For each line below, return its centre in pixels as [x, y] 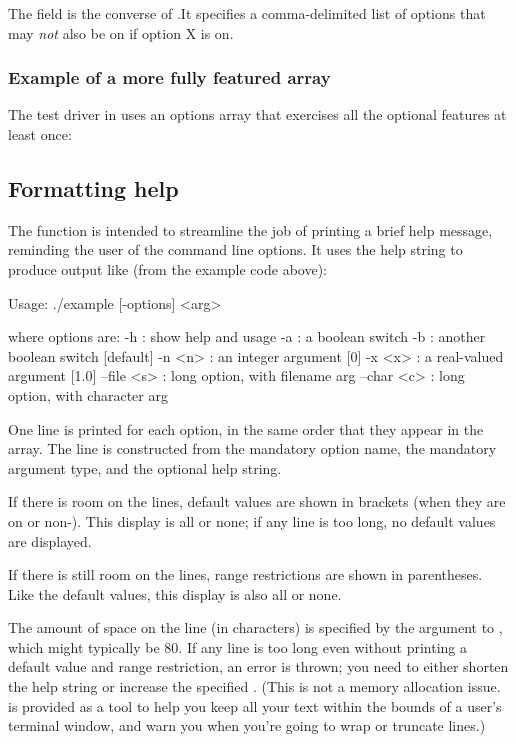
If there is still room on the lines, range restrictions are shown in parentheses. [245, 574]
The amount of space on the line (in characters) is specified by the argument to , [255, 627]
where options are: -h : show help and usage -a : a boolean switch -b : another [247, 336]
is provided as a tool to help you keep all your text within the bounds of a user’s [255, 705]
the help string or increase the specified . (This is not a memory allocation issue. [254, 686]
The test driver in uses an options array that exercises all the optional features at [257, 114]
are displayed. [50, 540]
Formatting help [93, 187]
